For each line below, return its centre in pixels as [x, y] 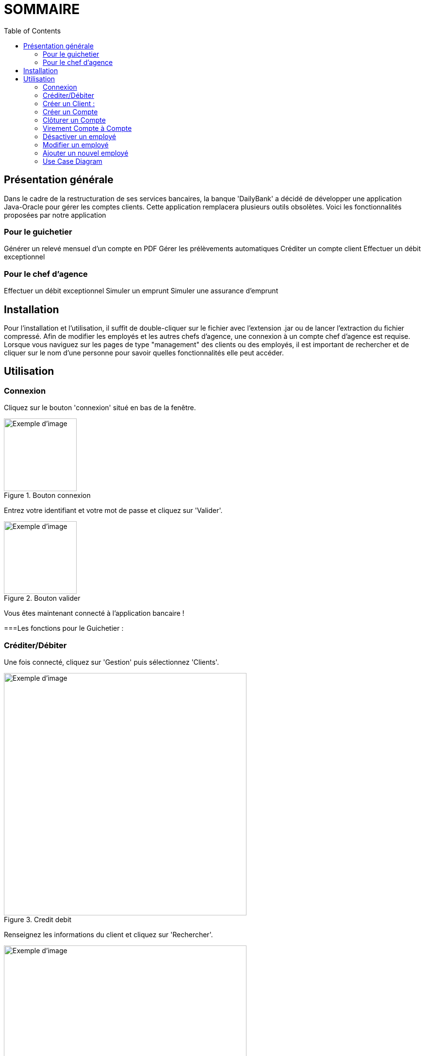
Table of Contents [33, 31]
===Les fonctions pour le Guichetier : [64, 628]
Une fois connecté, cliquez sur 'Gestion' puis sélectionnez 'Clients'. [112, 662]
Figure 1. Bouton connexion [47, 496]
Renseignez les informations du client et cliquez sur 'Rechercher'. [108, 934]
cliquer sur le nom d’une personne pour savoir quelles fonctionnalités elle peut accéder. [144, 352]
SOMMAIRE [42, 9]
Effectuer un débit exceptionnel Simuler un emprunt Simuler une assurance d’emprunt [141, 291]
